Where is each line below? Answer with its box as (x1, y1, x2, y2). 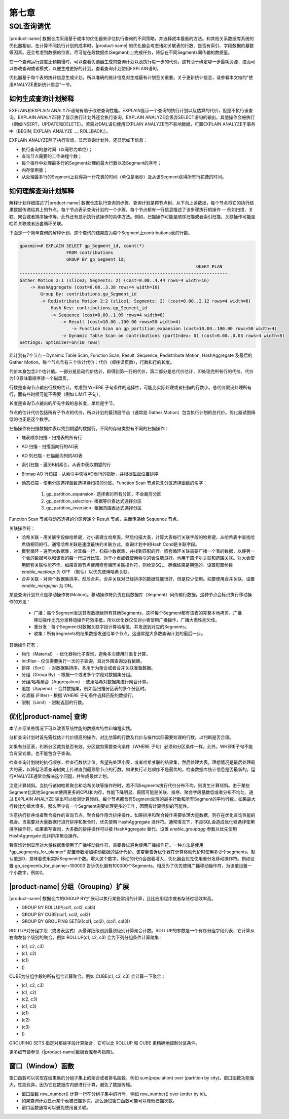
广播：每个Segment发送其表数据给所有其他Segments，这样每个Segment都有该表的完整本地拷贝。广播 (34, 610, 242, 616)
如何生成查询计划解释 (9, 94, 74, 103)
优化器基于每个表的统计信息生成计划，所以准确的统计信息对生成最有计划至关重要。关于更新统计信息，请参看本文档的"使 (9, 75, 253, 81)
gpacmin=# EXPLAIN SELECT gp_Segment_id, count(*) (19, 243, 145, 249)
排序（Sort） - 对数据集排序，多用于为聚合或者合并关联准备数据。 (21, 664, 155, 670)
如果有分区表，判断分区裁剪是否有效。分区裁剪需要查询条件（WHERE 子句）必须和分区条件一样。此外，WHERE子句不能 (9, 744, 253, 749)
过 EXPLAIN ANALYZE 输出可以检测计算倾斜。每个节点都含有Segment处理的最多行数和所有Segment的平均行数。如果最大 (9, 796, 256, 802)
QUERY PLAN (196, 263, 223, 269)
